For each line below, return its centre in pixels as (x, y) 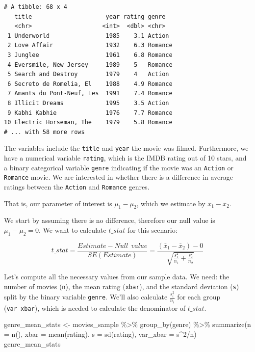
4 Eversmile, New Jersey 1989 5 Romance (90, 65)
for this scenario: (152, 230)
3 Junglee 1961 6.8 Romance (90, 55)
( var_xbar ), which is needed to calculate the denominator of (95, 308)
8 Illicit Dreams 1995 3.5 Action (88, 103)
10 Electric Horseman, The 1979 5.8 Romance (88, 122)
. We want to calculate (73, 230)
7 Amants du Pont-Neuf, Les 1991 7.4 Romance (90, 94)
